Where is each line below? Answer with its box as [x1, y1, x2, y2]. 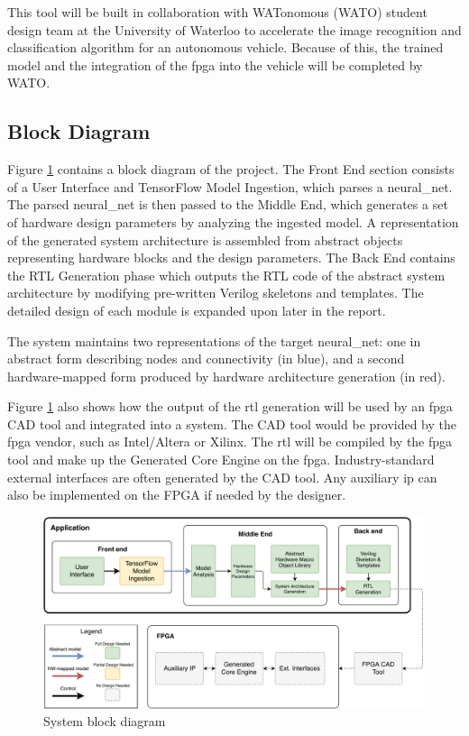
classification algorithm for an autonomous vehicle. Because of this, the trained [7, 38, 444, 57]
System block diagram [43, 712, 166, 731]
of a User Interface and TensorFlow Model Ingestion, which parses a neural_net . [7, 177, 453, 196]
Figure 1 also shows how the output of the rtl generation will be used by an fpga [7, 397, 453, 416]
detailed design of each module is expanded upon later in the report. [7, 300, 386, 319]
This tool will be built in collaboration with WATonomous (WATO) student [7, 3, 428, 21]
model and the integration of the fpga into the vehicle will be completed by [7, 55, 423, 74]
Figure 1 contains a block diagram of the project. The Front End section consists [7, 160, 455, 179]
